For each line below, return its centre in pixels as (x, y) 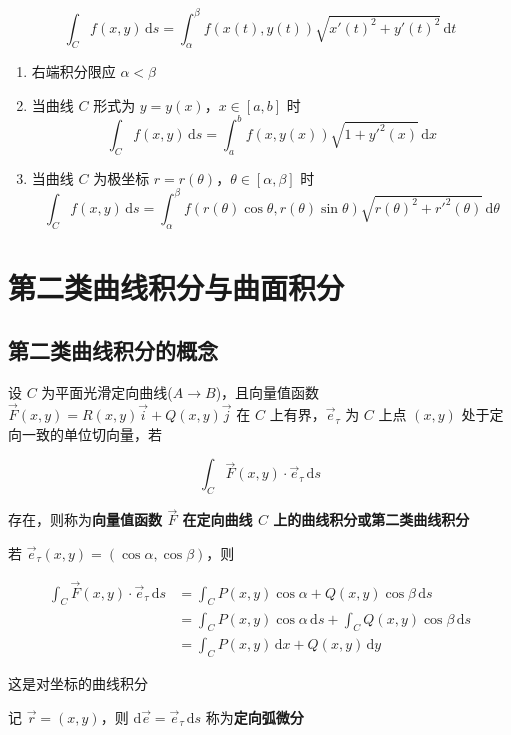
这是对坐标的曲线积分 (78, 683)
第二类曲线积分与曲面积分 (176, 286)
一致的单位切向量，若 (91, 433)
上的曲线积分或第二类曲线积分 (371, 519)
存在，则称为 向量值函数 (85, 519)
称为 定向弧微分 (254, 716)
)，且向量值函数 (267, 392)
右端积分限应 (73, 71)
